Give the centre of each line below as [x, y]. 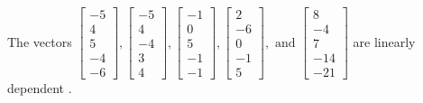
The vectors [40, 41]
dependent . [40, 88]
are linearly [384, 41]
